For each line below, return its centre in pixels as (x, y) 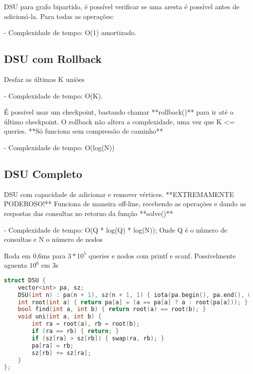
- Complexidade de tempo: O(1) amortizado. (70, 32)
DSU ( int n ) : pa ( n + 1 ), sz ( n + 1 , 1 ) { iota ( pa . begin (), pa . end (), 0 (135, 295)
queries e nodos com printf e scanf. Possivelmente (162, 255)
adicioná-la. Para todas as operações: (59, 16)
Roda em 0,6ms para (35, 255)
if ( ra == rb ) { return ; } (75, 331)
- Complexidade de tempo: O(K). (53, 95)
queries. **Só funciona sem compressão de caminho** (84, 131)
